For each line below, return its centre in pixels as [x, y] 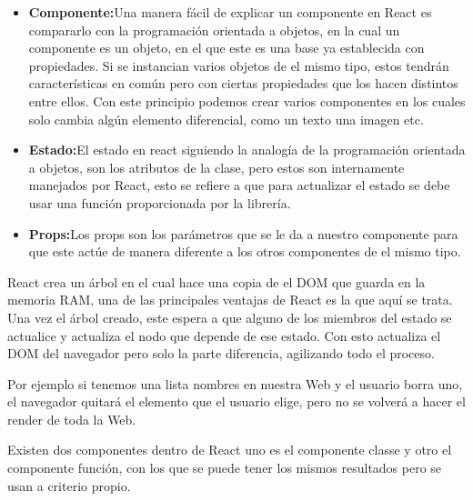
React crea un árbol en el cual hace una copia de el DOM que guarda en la [216, 281]
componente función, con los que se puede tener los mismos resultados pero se [225, 468]
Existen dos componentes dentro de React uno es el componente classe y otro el [230, 450]
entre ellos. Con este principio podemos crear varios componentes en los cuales [247, 100]
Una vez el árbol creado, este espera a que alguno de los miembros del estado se [230, 317]
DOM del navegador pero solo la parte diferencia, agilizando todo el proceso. [221, 353]
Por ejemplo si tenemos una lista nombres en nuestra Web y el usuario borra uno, [235, 383]
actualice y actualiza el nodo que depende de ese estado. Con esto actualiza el [224, 335]
